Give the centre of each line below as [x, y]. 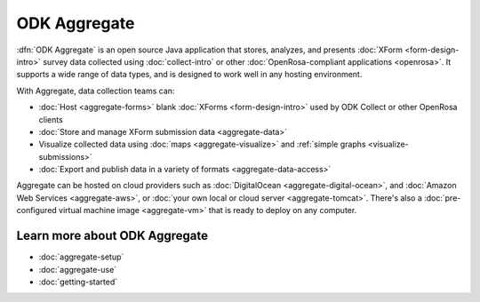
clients [51, 119]
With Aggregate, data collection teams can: [96, 91]
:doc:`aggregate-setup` [81, 257]
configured [36, 211]
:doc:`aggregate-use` [78, 269]
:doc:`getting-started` [78, 282]
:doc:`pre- [442, 198]
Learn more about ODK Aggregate [112, 236]
